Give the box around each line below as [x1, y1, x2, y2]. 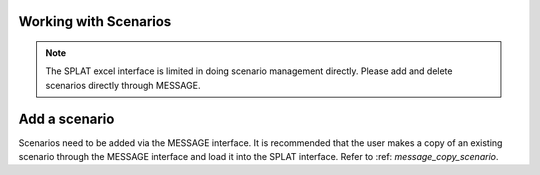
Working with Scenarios [18, 13, 172, 30]
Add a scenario [18, 110, 115, 127]
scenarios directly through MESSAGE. [45, 79, 201, 91]
